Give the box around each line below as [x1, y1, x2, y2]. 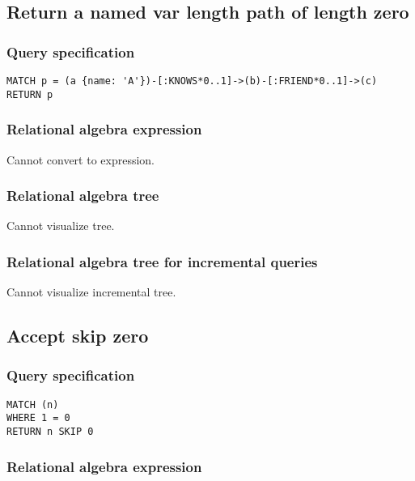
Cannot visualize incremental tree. [6, 283, 176, 300]
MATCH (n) [6, 398, 59, 411]
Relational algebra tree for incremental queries [6, 251, 318, 271]
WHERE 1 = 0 [6, 412, 70, 424]
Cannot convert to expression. [6, 151, 155, 168]
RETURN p [6, 88, 53, 100]
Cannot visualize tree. [6, 217, 115, 234]
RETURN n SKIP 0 [6, 426, 94, 438]
